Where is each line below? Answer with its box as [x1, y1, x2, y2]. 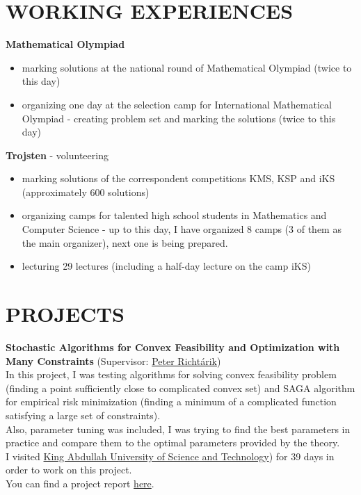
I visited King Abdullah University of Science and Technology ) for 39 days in [6, 448, 335, 463]
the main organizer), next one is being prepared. [22, 235, 228, 250]
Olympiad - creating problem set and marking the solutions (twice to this [22, 111, 336, 125]
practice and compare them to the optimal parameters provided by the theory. [6, 435, 340, 450]
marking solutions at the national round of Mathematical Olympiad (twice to [22, 60, 352, 74]
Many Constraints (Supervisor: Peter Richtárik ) [6, 353, 221, 368]
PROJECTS [6, 300, 125, 328]
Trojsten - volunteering [6, 147, 109, 162]
